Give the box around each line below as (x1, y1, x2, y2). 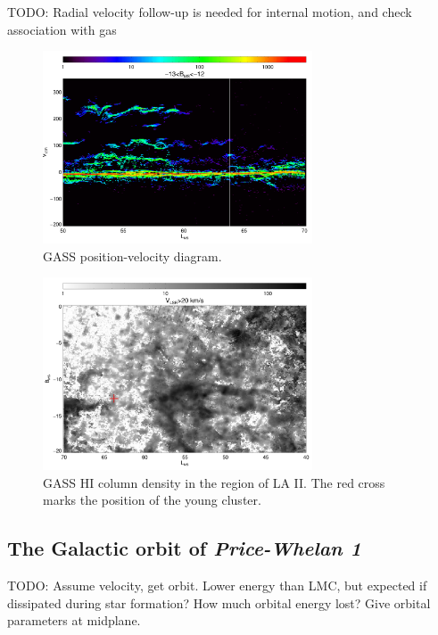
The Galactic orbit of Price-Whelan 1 (7, 534, 361, 562)
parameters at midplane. (7, 611, 141, 630)
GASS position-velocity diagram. (43, 246, 222, 265)
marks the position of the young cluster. (43, 491, 261, 509)
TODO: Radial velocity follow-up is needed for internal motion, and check (7, 3, 412, 21)
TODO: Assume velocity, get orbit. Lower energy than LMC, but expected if (7, 576, 427, 595)
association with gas (7, 20, 117, 38)
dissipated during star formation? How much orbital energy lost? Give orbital (7, 593, 431, 612)
